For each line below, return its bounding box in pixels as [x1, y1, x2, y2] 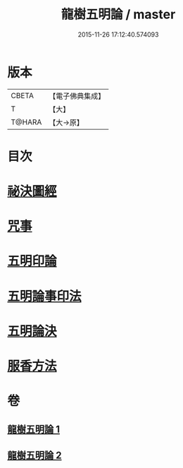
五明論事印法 [7, 288, 82, 304]
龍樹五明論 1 [7, 423, 61, 435]
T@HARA [11, 117, 42, 127]
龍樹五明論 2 [7, 449, 62, 461]
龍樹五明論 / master [61, 6, 176, 23]
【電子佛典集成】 [49, 91, 106, 101]
